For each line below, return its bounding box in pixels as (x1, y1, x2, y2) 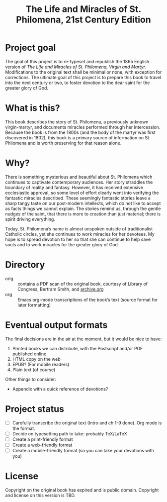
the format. (12, 425, 36, 431)
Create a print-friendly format (12, 436, 73, 442)
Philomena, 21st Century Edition (16, 14, 151, 25)
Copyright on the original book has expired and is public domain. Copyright (5, 487, 159, 493)
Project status (5, 403, 65, 414)
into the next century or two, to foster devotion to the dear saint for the (5, 80, 150, 86)
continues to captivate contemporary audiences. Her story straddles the (5, 179, 153, 185)
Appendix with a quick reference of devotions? (12, 386, 108, 392)
